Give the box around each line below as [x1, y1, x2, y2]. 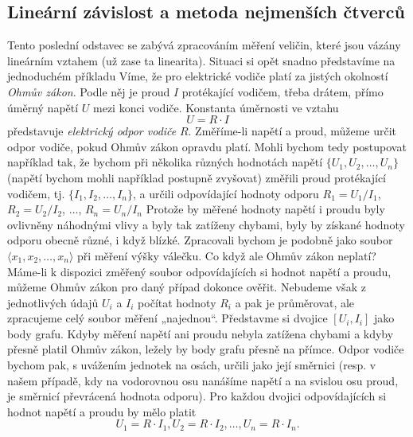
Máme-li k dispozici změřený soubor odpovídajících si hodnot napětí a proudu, [7, 263, 392, 279]
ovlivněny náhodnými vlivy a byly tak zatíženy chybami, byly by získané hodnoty [7, 216, 405, 232]
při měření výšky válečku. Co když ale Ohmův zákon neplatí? [77, 247, 376, 263]
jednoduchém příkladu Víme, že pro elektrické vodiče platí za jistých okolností [7, 68, 388, 84]
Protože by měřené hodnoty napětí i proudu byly [146, 201, 385, 217]
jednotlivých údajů [7, 294, 99, 310]
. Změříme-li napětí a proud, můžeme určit [188, 123, 396, 139]
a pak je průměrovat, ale [235, 294, 355, 310]
